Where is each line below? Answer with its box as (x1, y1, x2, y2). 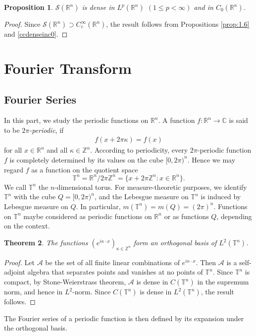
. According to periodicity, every (90, 145, 188, 155)
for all (4, 145, 22, 155)
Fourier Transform (4, 57, 132, 78)
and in (194, 2, 213, 12)
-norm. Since (72, 286, 111, 297)
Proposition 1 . (4, 2, 53, 12)
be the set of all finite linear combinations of (45, 257, 180, 267)
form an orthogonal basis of (133, 237, 217, 248)
